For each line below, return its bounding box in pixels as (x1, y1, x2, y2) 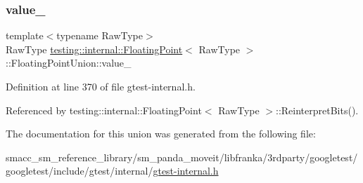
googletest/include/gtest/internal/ (6, 163, 153, 178)
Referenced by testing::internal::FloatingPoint (6, 102, 202, 117)
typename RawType (56, 28, 144, 43)
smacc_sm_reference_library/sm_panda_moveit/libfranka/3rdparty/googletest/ (6, 149, 358, 164)
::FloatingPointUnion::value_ (6, 55, 132, 70)
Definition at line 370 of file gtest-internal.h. (6, 79, 196, 93)
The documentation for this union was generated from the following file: (6, 126, 316, 141)
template (6, 28, 44, 43)
